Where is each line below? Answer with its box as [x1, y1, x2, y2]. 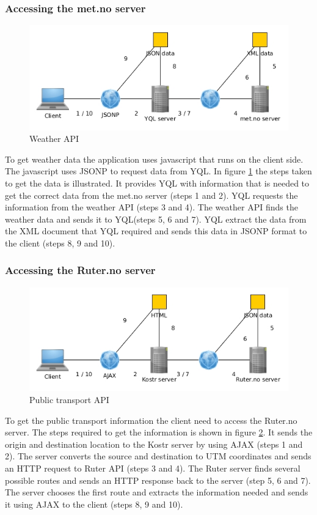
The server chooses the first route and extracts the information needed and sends [5, 486, 308, 498]
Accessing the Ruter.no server [5, 262, 156, 278]
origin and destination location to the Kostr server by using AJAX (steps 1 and [5, 437, 303, 450]
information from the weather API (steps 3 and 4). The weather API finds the [5, 201, 298, 213]
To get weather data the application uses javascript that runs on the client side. [5, 152, 304, 165]
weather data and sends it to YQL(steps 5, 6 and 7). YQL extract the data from [5, 212, 307, 225]
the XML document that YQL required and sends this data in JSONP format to [5, 224, 307, 237]
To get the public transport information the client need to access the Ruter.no [5, 413, 297, 426]
